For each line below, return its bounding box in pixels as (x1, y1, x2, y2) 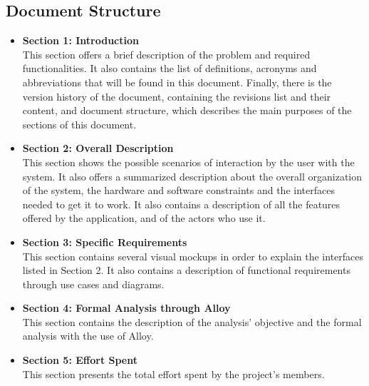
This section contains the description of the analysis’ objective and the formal (22, 314, 362, 329)
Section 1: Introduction (22, 33, 139, 48)
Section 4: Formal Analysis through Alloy (22, 300, 231, 315)
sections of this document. (22, 116, 137, 131)
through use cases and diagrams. (22, 276, 165, 291)
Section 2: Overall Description (22, 141, 174, 156)
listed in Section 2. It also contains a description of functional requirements (22, 263, 350, 278)
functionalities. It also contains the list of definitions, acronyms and (22, 61, 317, 76)
